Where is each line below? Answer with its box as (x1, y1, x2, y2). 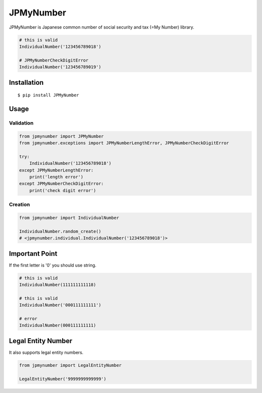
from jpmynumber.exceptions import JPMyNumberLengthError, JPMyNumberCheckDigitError (19, 141, 229, 146)
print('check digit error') (29, 188, 97, 193)
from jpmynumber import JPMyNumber (19, 133, 104, 139)
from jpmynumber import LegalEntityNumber (19, 362, 122, 368)
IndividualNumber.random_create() (19, 228, 101, 234)
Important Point (9, 250, 58, 258)
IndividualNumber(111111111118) (19, 282, 97, 287)
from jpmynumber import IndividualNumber (19, 215, 119, 220)
